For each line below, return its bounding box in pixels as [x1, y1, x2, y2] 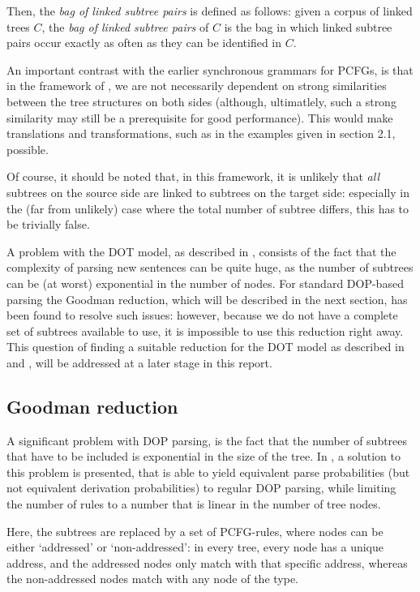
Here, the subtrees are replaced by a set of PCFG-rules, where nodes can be [6, 522, 384, 539]
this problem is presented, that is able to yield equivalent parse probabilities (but [6, 463, 410, 480]
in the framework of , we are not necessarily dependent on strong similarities [6, 77, 387, 94]
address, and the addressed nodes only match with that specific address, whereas [6, 554, 408, 571]
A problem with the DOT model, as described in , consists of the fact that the [6, 242, 396, 260]
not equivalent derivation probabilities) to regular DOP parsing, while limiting [6, 479, 396, 496]
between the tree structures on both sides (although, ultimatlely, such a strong [6, 92, 396, 109]
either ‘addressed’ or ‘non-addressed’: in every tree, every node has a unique [6, 538, 384, 556]
